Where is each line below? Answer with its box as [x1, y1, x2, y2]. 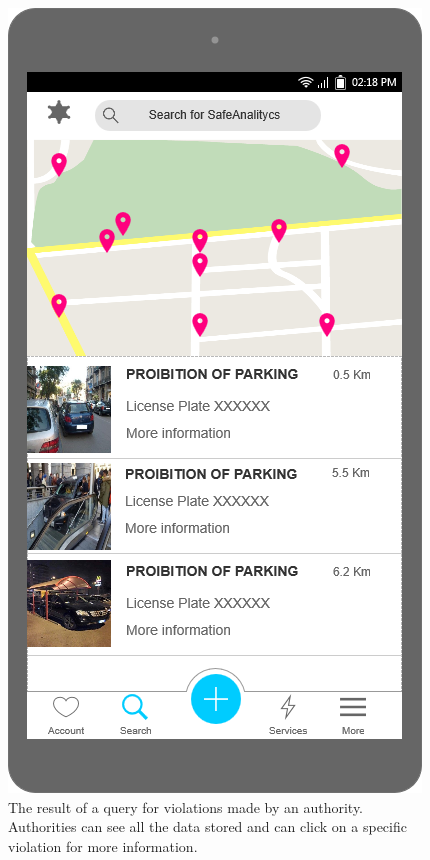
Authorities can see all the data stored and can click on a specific [8, 816, 407, 837]
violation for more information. [8, 835, 198, 856]
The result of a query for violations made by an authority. [8, 796, 364, 817]
